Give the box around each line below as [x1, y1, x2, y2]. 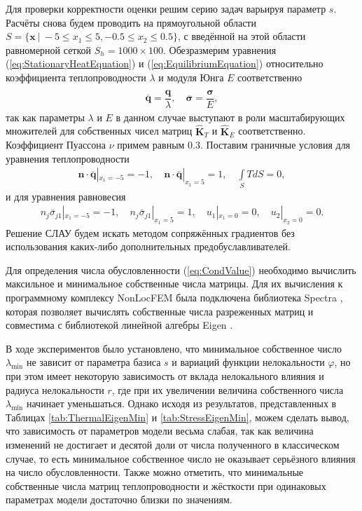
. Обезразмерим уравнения [162, 42, 277, 57]
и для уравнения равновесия [6, 189, 126, 203]
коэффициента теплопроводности [6, 69, 146, 84]
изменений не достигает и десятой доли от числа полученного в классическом [6, 437, 340, 451]
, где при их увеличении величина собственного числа [111, 382, 344, 397]
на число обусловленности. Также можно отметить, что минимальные [6, 465, 304, 479]
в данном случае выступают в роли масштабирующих [116, 109, 345, 124]
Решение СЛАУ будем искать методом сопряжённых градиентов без [6, 225, 295, 240]
